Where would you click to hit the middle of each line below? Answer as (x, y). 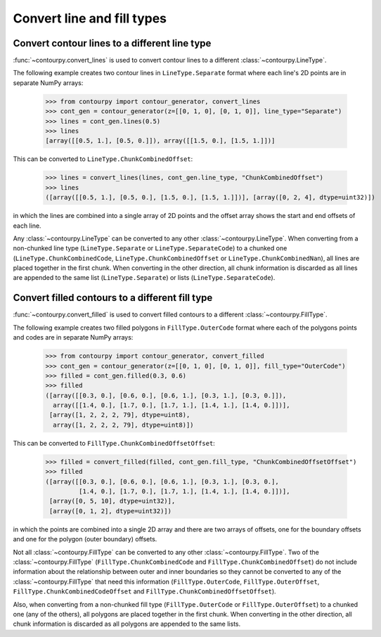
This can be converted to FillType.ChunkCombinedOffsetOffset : (114, 443)
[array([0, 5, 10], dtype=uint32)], (112, 501)
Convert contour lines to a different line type (112, 43)
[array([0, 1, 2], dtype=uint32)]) (111, 511)
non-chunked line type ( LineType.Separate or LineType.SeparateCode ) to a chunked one (150, 248)
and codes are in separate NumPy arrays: (73, 337)
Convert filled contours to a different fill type (113, 298)
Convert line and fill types (90, 18)
